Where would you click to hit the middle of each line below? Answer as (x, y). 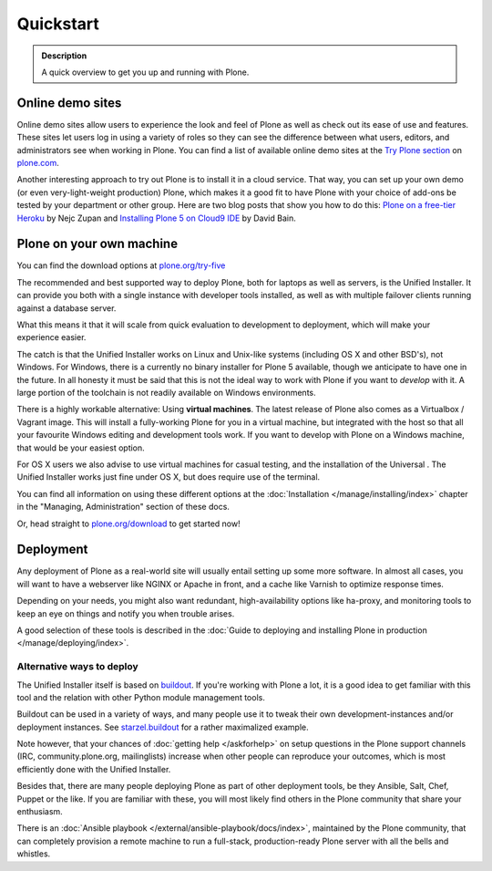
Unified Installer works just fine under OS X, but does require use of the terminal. (169, 477)
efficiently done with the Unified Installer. (94, 769)
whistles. (34, 854)
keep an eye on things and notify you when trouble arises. (126, 613)
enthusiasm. (40, 812)
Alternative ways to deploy (77, 667)
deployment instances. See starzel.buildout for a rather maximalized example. (163, 727)
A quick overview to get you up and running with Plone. (145, 72)
